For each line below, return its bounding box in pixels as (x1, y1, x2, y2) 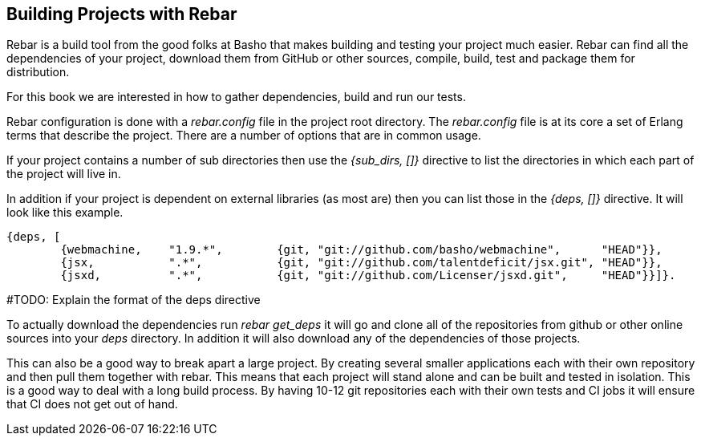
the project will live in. (6, 167, 121, 181)
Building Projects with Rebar (6, 4, 237, 24)
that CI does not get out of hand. (6, 397, 178, 412)
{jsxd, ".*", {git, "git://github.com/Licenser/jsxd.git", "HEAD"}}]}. (60, 269, 676, 282)
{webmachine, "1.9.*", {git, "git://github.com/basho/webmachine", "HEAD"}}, (60, 243, 663, 257)
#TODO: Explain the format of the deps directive (6, 293, 261, 307)
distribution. (6, 65, 70, 79)
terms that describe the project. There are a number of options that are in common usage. (6, 128, 481, 143)
